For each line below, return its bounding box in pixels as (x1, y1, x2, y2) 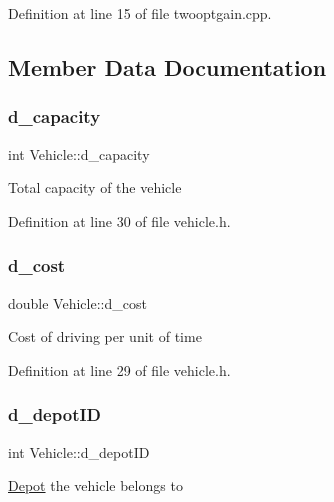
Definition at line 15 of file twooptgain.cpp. (8, 3, 272, 23)
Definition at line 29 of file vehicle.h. (8, 359, 231, 380)
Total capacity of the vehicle (8, 177, 182, 198)
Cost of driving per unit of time (8, 326, 202, 347)
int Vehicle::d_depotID (8, 441, 150, 462)
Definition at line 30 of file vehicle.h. (8, 210, 231, 231)
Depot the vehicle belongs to (8, 475, 183, 496)
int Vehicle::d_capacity (8, 143, 150, 164)
